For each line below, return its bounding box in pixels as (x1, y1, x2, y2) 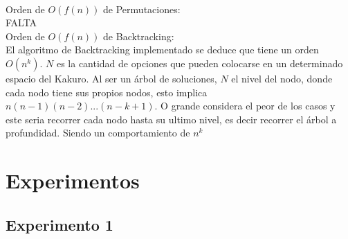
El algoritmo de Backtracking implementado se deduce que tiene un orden (6, 42, 319, 57)
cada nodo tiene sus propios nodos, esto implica (6, 85, 208, 99)
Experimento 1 (6, 213, 113, 235)
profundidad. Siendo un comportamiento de (6, 125, 190, 140)
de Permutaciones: (103, 1, 181, 16)
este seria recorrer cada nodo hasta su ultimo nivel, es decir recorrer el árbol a (6, 112, 337, 126)
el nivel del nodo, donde (231, 71, 333, 85)
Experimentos (6, 166, 140, 195)
